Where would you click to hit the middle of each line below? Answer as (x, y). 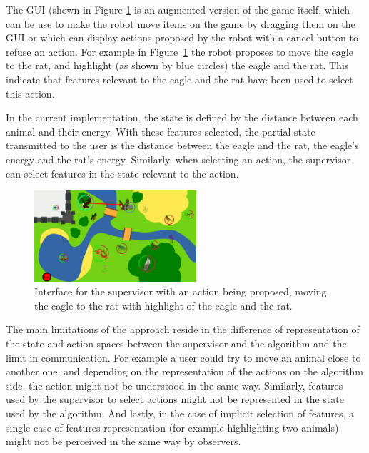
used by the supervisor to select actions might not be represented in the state (175, 399)
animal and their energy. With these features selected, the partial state (161, 131)
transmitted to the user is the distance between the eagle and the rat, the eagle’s (182, 145)
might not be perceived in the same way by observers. (123, 441)
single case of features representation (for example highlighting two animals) (172, 427)
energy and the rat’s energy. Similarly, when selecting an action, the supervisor (178, 159)
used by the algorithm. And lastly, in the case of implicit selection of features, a (180, 413)
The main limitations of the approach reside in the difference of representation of (183, 329)
